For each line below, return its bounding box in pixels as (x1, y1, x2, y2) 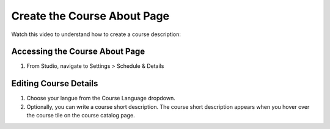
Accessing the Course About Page (11, 46, 145, 57)
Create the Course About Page (11, 9, 170, 23)
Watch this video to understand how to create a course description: (11, 31, 182, 38)
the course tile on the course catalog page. (26, 112, 136, 119)
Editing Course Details (11, 78, 98, 89)
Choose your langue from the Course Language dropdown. (26, 95, 175, 102)
